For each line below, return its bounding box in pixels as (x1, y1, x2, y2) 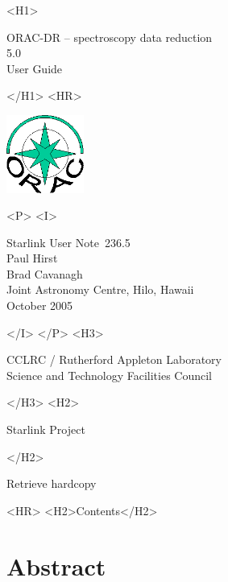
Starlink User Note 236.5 (6, 233, 131, 250)
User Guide (6, 60, 63, 76)
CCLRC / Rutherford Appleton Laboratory (6, 351, 222, 368)
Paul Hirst (6, 250, 58, 266)
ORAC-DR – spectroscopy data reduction (6, 28, 213, 45)
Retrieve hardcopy (6, 475, 97, 492)
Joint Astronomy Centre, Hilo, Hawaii (6, 281, 194, 298)
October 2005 (6, 297, 73, 314)
